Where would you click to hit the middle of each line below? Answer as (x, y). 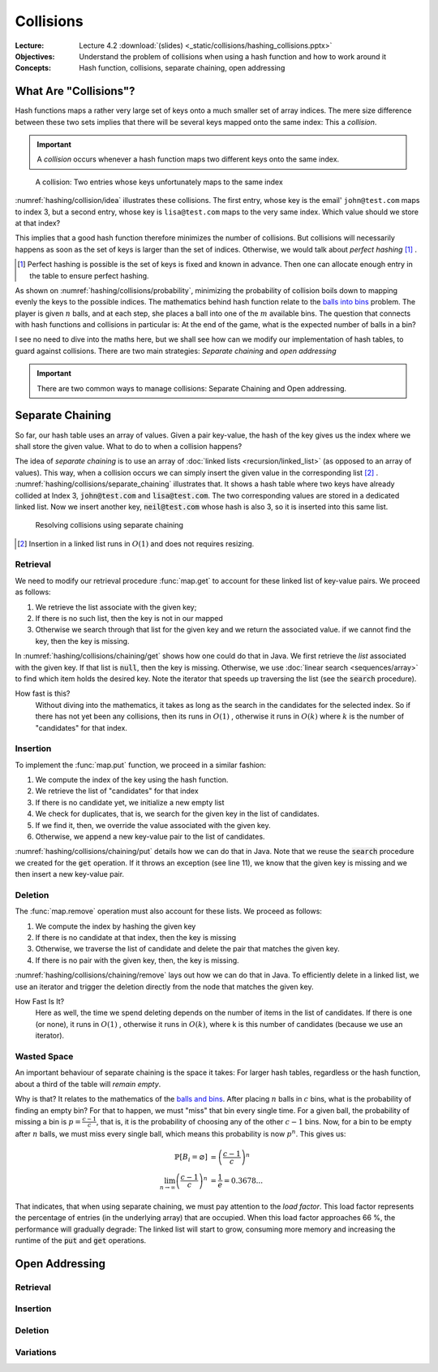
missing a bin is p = (48, 1121)
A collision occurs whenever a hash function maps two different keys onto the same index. (188, 159)
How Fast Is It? (40, 1002)
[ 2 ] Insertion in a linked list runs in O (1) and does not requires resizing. (136, 543)
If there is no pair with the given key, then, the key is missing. (137, 960)
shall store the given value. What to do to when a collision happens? (129, 446)
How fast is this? (43, 693)
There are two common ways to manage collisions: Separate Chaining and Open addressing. (192, 388)
